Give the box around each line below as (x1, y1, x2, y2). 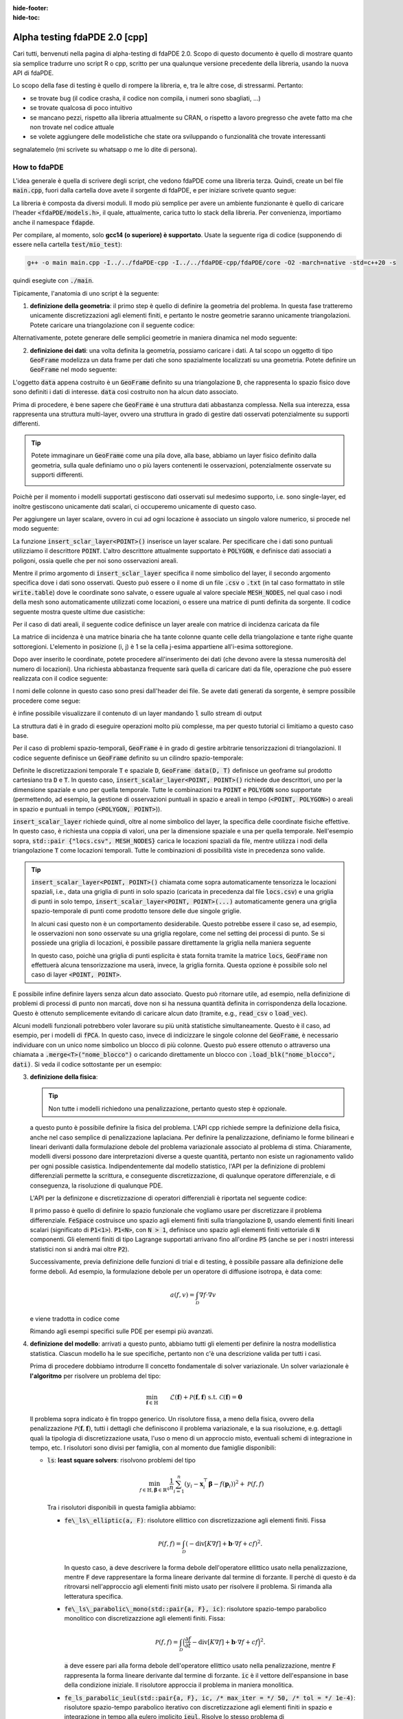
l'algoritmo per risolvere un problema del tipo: (30, 1372, 161, 1380)
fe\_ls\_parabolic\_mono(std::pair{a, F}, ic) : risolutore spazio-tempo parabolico (64, 1605, 327, 1613)
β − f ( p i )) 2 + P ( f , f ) (208, 1478, 264, 1489)
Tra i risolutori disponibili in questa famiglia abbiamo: (47, 1503, 196, 1512)
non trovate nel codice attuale (30, 123, 115, 131)
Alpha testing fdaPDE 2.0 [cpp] (12, 32, 148, 43)
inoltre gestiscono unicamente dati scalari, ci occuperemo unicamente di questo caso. (12, 502, 257, 510)
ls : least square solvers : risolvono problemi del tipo (47, 1456, 196, 1465)
